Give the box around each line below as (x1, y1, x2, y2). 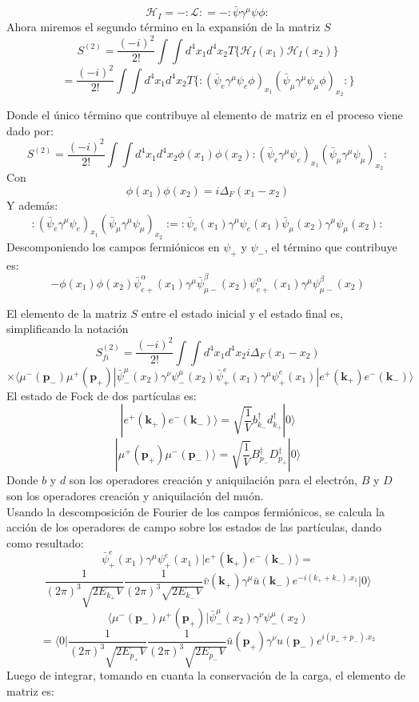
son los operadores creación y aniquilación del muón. (6, 487, 264, 503)
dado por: (6, 122, 54, 138)
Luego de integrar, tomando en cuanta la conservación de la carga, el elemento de (6, 667, 405, 684)
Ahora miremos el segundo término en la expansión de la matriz (6, 18, 321, 35)
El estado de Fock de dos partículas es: (6, 387, 197, 403)
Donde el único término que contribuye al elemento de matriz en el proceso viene (6, 106, 403, 122)
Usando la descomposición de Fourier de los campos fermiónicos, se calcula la (6, 503, 385, 519)
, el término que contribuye (264, 238, 397, 255)
